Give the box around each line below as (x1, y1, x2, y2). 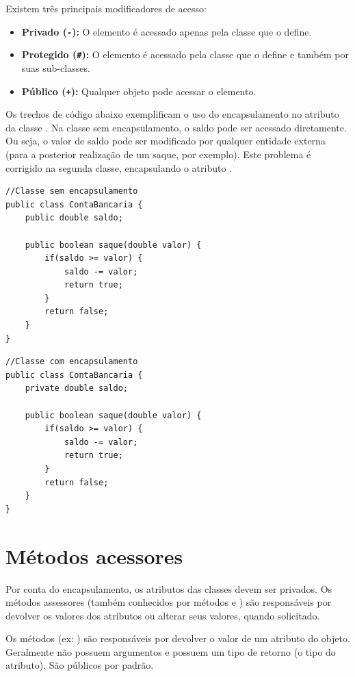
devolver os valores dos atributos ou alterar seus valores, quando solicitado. (5, 608, 320, 622)
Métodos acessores (5, 541, 183, 570)
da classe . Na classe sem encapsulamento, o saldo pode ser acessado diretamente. (5, 120, 347, 134)
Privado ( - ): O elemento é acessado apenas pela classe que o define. (21, 24, 312, 38)
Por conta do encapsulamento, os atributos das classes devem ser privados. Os (5, 581, 332, 596)
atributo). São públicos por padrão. (5, 658, 154, 672)
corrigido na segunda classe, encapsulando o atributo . (5, 160, 233, 175)
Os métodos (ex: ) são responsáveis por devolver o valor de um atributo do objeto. (5, 631, 350, 646)
